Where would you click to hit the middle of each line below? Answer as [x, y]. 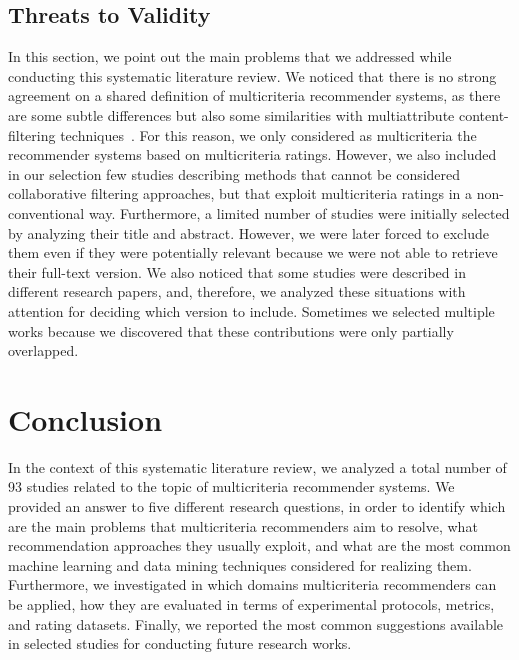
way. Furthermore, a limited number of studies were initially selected [299, 212]
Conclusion [85, 418]
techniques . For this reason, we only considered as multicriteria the [268, 134]
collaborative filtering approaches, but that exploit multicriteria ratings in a [240, 193]
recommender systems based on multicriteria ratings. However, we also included [252, 154]
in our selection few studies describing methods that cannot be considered [234, 173]
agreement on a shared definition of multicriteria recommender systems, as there [254, 95]
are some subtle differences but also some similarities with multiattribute [231, 114]
